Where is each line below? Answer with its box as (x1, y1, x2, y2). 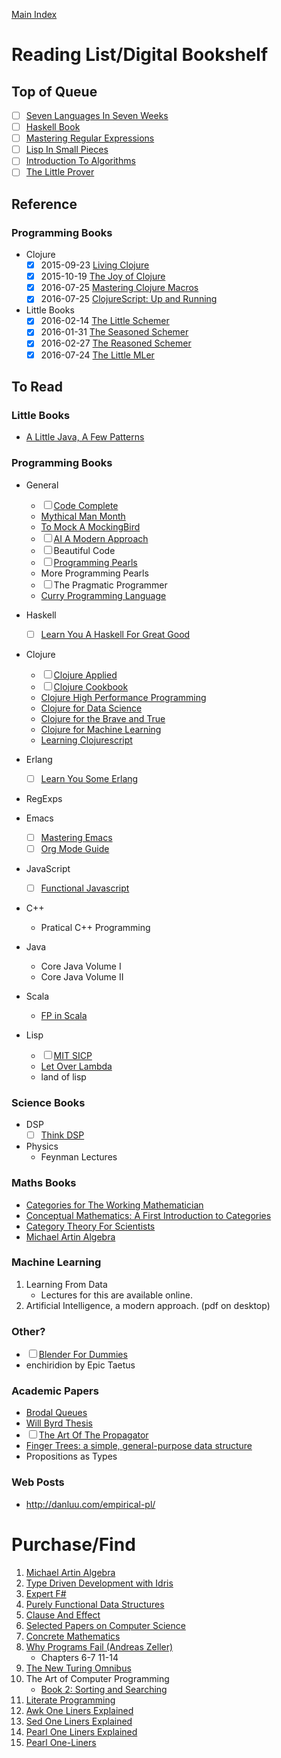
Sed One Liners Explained (25, 1715, 133, 1727)
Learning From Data (25, 1278, 108, 1290)
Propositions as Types (25, 1450, 118, 1463)
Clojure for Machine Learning (40, 723, 162, 735)
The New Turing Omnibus (25, 1662, 132, 1674)
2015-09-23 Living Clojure (40, 259, 150, 271)
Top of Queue (11, 83, 98, 100)
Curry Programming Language (40, 589, 167, 601)
